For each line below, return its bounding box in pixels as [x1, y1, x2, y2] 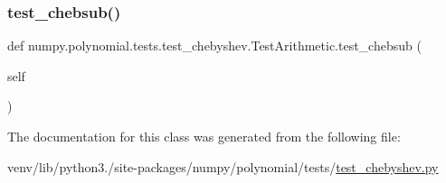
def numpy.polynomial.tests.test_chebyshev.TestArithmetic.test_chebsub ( [7, 36, 422, 55]
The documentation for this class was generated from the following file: [7, 127, 401, 145]
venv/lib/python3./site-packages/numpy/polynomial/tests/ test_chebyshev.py [7, 157, 439, 176]
